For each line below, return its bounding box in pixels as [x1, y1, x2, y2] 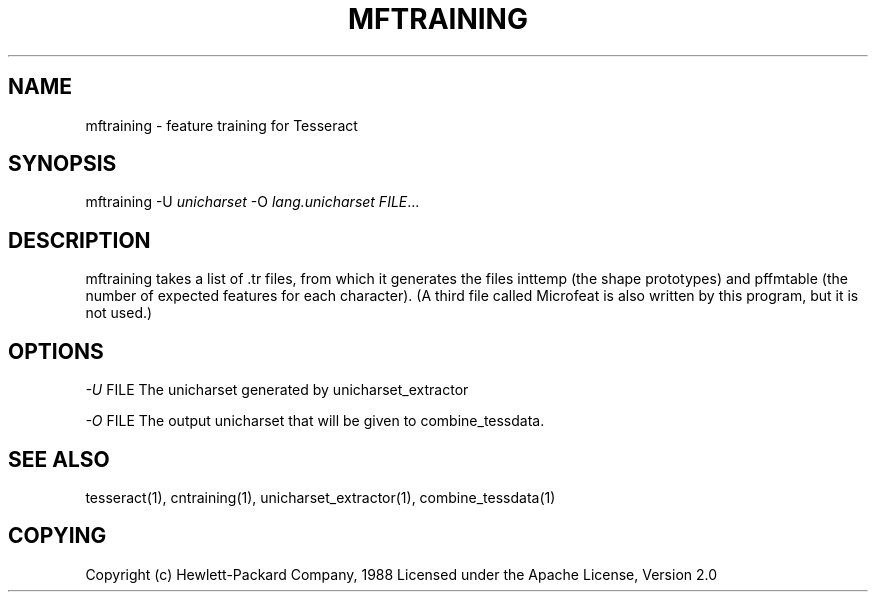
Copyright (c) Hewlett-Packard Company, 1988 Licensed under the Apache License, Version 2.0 [85, 565, 718, 583]
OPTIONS [8, 338, 104, 364]
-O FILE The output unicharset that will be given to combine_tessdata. [85, 412, 545, 430]
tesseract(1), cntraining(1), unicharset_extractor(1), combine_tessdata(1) [85, 488, 556, 506]
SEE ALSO [8, 446, 110, 472]
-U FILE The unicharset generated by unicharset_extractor [85, 381, 469, 399]
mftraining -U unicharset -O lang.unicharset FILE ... [85, 193, 420, 211]
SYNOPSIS [8, 151, 117, 177]
